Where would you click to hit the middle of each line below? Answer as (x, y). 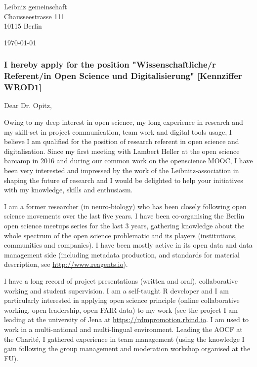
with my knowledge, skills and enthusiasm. (68, 190)
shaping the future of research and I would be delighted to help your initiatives (124, 180)
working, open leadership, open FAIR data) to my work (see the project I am (121, 310)
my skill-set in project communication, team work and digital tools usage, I (118, 131)
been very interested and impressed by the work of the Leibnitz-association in (122, 170)
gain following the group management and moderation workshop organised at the (127, 349)
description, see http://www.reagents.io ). (66, 264)
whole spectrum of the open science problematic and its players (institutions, (121, 235)
